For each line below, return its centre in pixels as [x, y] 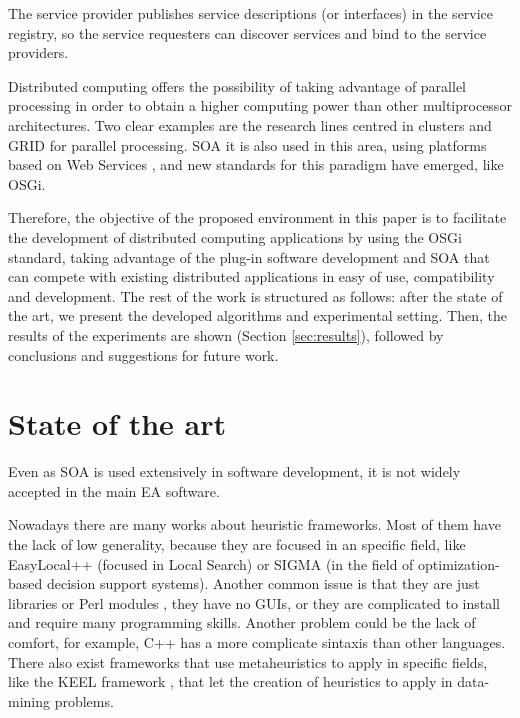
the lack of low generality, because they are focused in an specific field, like [237, 544]
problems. [84, 700]
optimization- [459, 563]
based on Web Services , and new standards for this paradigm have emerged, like [256, 164]
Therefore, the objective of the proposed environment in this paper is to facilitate [257, 217]
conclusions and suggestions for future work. [143, 354]
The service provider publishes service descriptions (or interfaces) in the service [251, 13]
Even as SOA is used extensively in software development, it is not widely [234, 471]
